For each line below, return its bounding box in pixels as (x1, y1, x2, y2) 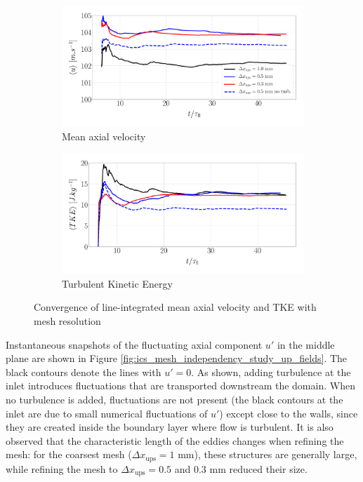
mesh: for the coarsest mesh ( (6, 447, 132, 462)
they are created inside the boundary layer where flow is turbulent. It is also (6, 420, 334, 434)
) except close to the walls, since (219, 406, 358, 420)
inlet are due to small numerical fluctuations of (6, 406, 208, 420)
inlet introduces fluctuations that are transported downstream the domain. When (6, 378, 355, 393)
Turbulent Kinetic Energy (62, 276, 173, 290)
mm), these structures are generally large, (178, 447, 357, 462)
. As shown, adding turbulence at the (191, 364, 351, 379)
